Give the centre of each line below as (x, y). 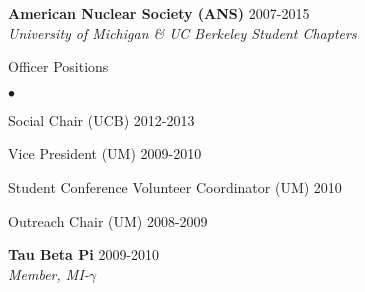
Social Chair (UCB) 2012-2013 (101, 119)
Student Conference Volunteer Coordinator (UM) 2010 (175, 186)
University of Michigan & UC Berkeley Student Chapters (182, 32)
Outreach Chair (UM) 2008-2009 (108, 220)
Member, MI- (48, 273)
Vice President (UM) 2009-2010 (105, 153)
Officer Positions (58, 66)
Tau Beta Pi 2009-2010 (84, 254)
